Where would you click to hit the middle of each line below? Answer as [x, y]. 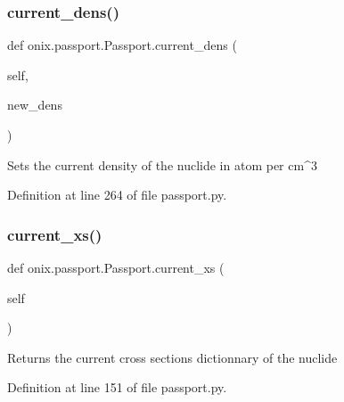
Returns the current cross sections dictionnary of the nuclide [172, 357]
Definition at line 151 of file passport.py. [117, 387]
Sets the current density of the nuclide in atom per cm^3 [162, 164]
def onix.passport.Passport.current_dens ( [122, 45]
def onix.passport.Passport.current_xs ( [116, 267]
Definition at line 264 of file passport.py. [117, 195]
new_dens [35, 105]
